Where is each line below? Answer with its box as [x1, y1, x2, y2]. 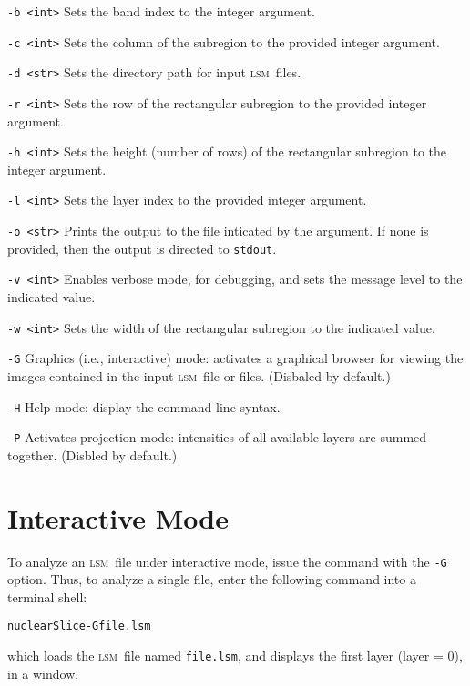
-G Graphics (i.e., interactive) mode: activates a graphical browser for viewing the [7, 348, 464, 368]
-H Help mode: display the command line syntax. [7, 397, 281, 416]
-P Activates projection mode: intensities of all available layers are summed [7, 428, 427, 447]
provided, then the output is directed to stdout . [7, 238, 277, 257]
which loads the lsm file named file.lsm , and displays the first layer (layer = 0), [7, 646, 463, 665]
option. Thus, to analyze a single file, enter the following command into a [7, 570, 416, 589]
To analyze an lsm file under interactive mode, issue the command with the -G [7, 551, 447, 570]
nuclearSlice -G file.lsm [7, 620, 151, 633]
